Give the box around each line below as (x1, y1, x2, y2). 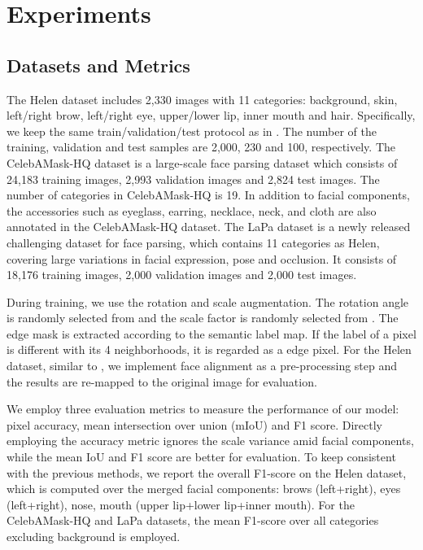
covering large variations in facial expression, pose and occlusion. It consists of (7, 250, 397, 267)
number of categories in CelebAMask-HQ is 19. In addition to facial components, (7, 186, 410, 203)
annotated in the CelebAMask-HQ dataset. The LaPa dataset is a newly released (7, 218, 411, 235)
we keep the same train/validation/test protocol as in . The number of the (7, 122, 377, 139)
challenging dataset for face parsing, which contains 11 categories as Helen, (7, 234, 380, 251)
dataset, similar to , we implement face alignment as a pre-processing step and (7, 357, 398, 374)
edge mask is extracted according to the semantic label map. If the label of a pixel (7, 325, 416, 342)
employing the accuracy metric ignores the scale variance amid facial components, (7, 432, 414, 449)
